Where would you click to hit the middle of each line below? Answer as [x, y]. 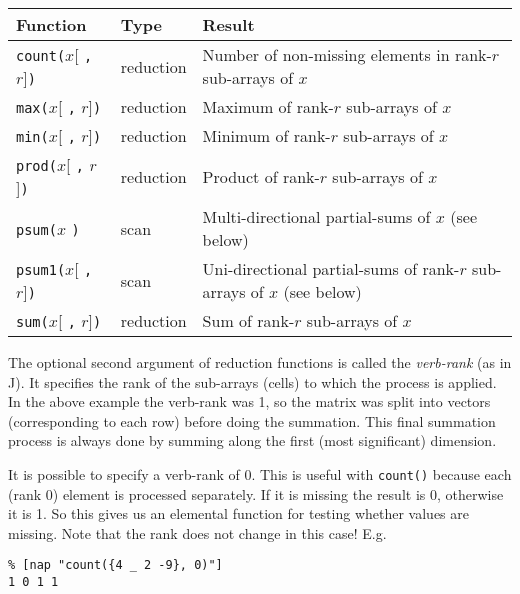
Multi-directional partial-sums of [316, 216]
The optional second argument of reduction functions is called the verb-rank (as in [260, 362]
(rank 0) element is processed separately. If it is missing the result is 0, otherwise [256, 493]
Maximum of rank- [268, 106]
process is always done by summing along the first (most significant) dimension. [252, 440]
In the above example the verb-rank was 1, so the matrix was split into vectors [249, 401]
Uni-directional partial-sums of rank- [331, 268]
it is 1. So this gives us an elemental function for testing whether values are [238, 513]
